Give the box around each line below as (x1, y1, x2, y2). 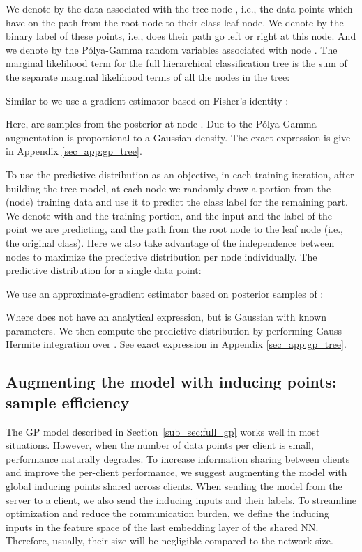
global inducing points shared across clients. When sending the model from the (6, 479, 342, 493)
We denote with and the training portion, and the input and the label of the (6, 208, 332, 222)
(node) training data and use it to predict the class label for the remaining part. (6, 194, 348, 209)
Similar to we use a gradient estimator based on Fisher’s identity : (6, 93, 289, 107)
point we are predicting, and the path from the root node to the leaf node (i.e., (6, 222, 343, 236)
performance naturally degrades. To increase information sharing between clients (6, 451, 350, 466)
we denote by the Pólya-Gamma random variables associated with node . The (6, 42, 338, 56)
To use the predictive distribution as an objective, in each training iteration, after (6, 167, 354, 181)
